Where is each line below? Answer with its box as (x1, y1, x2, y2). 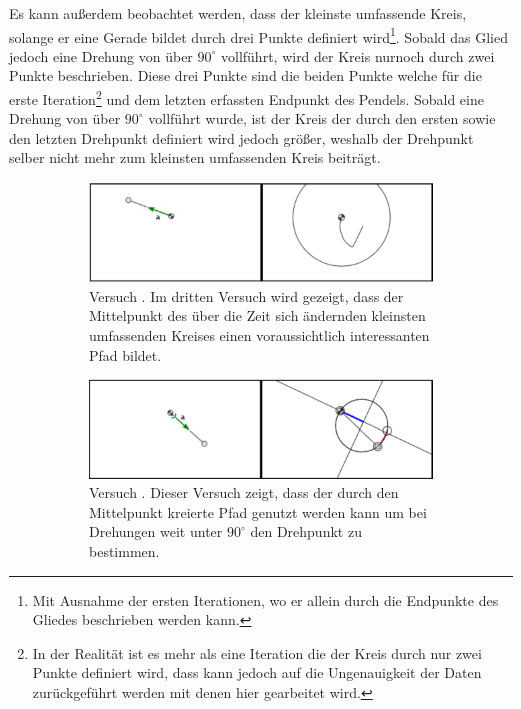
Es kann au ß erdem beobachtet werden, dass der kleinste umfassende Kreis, (9, 3, 467, 23)
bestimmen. (89, 540, 160, 561)
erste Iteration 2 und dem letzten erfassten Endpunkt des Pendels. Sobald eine (9, 86, 484, 109)
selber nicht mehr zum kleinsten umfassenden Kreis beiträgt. (9, 147, 381, 168)
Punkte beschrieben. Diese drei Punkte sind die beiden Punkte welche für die (9, 65, 482, 86)
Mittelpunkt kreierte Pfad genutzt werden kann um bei (89, 501, 427, 522)
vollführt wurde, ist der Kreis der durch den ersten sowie (148, 108, 496, 129)
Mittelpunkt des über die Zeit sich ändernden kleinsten (89, 305, 426, 326)
